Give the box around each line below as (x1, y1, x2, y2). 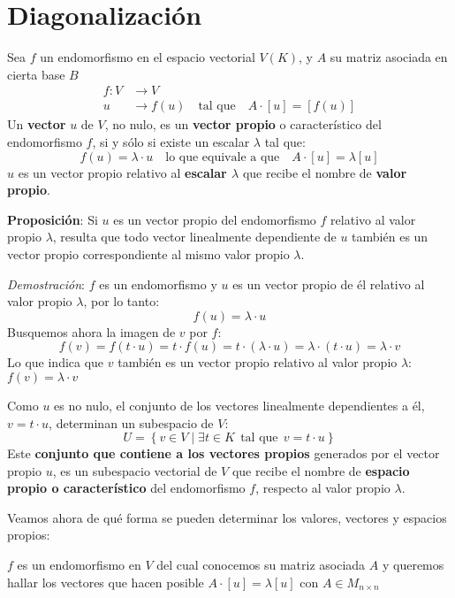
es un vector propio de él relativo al (232, 274, 425, 293)
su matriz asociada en (330, 48, 448, 66)
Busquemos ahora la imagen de (7, 322, 176, 341)
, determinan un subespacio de (49, 413, 214, 432)
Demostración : (7, 274, 86, 293)
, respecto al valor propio (255, 479, 391, 497)
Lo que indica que (7, 353, 104, 372)
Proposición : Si (7, 210, 98, 228)
